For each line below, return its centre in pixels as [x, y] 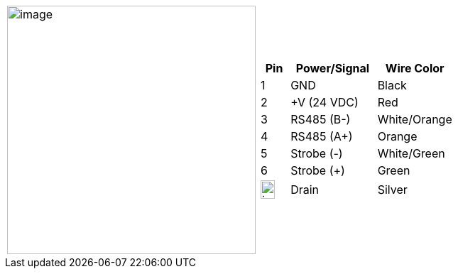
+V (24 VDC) [325, 102]
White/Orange [415, 119]
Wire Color [415, 68]
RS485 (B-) [321, 119]
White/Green [411, 153]
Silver [392, 190]
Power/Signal [333, 68]
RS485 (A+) [322, 136]
